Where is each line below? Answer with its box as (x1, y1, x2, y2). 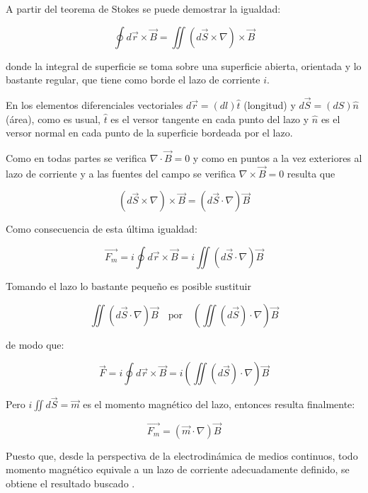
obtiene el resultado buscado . (6, 475, 135, 490)
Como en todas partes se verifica (6, 151, 146, 165)
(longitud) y (243, 98, 296, 112)
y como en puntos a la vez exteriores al (192, 151, 362, 165)
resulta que (287, 166, 335, 180)
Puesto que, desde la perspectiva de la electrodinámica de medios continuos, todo (6, 448, 358, 463)
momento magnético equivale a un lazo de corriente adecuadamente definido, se (6, 462, 350, 477)
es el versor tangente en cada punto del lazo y (110, 111, 309, 126)
